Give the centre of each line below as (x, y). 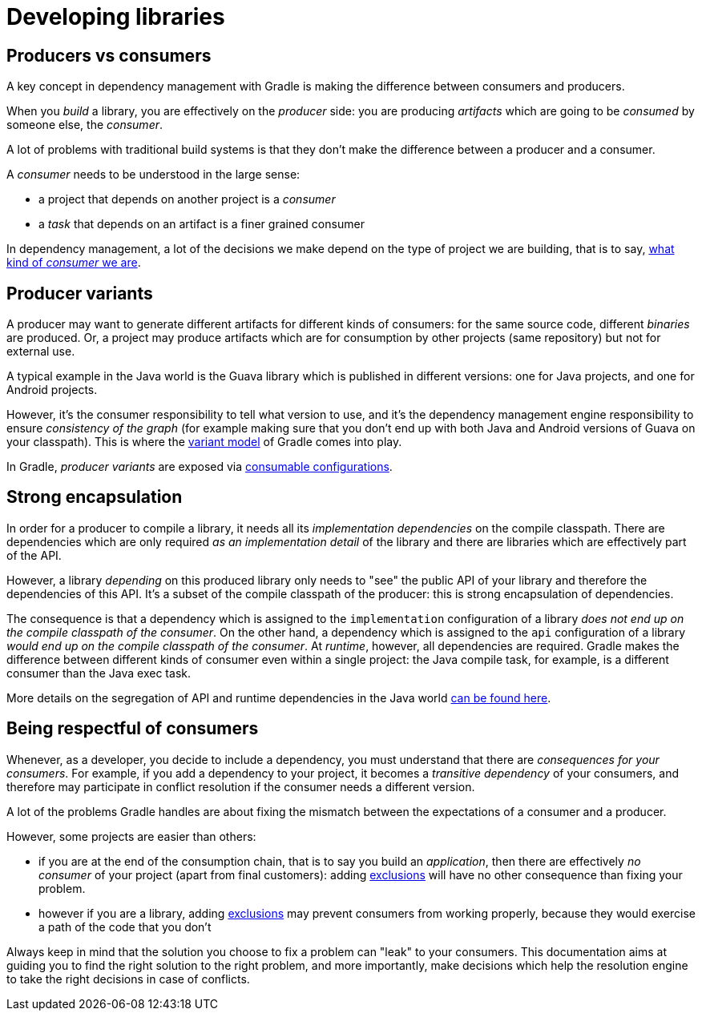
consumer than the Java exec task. (99, 673)
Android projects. (52, 390)
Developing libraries (116, 17)
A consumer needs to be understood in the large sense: (153, 175)
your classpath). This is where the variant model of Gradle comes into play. (204, 442)
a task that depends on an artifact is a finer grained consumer (202, 224)
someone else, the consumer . (85, 125)
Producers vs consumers (109, 55)
